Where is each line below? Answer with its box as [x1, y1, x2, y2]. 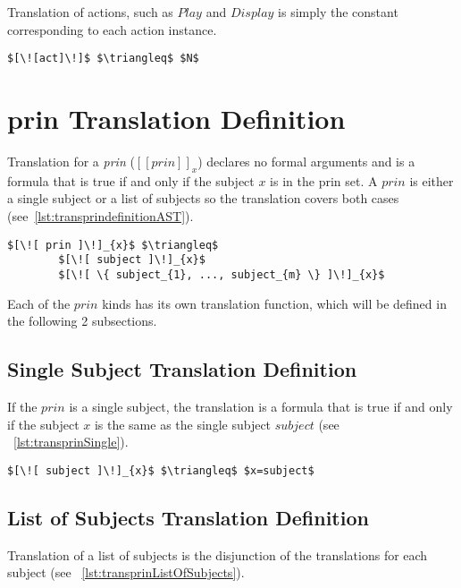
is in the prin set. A [270, 171, 378, 190]
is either [409, 171, 454, 190]
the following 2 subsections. [7, 311, 157, 330]
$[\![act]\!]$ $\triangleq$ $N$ [7, 52, 199, 65]
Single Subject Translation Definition [7, 355, 357, 383]
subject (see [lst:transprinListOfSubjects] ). [7, 563, 245, 582]
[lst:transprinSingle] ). [13, 432, 129, 451]
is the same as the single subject [94, 414, 272, 433]
